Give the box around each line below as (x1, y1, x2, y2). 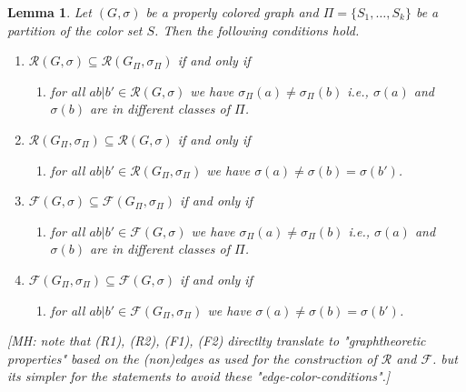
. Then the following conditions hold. (154, 20, 360, 39)
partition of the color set (7, 20, 143, 39)
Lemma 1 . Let (7, 3, 92, 21)
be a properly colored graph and (145, 3, 319, 21)
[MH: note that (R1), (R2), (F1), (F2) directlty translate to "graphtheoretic (7, 331, 426, 350)
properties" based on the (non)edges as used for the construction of (7, 348, 377, 367)
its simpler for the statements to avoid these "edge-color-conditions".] (7, 367, 391, 386)
